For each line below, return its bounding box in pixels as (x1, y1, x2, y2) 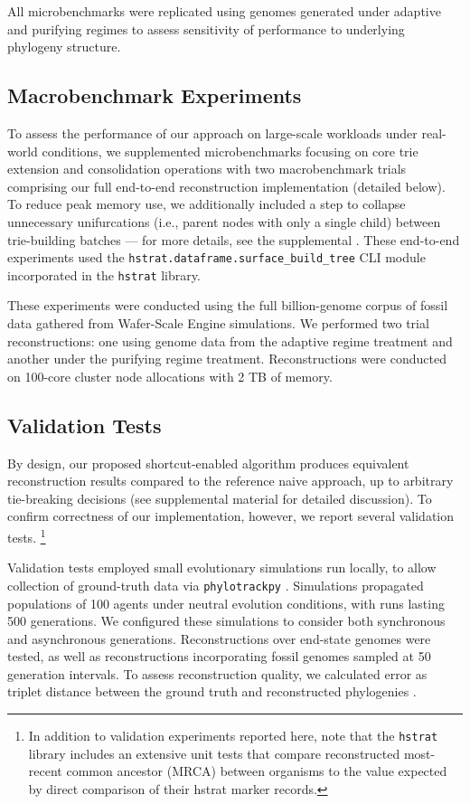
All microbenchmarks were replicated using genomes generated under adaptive (7, 2, 441, 20)
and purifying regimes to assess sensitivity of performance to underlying (7, 19, 405, 38)
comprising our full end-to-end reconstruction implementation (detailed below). (7, 176, 446, 195)
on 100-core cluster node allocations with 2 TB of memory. (7, 366, 333, 385)
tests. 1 (7, 525, 46, 546)
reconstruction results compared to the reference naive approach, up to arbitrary (7, 471, 454, 490)
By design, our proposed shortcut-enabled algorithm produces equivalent (7, 453, 409, 472)
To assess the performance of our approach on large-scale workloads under (7, 123, 418, 142)
